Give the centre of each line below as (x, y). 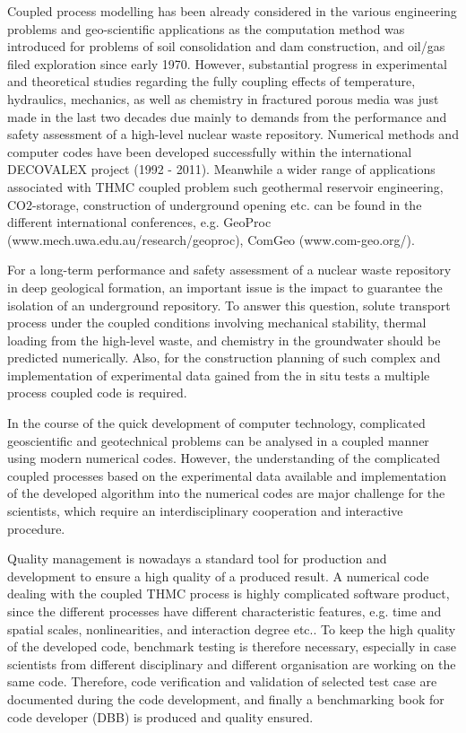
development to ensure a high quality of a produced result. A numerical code (218, 576)
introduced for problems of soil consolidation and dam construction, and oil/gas (226, 46)
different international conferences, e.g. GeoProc (139, 222)
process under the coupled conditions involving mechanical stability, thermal (217, 323)
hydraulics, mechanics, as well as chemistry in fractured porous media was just (223, 98)
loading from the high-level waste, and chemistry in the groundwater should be (224, 340)
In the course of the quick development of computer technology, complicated (216, 423)
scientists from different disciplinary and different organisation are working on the (232, 663)
